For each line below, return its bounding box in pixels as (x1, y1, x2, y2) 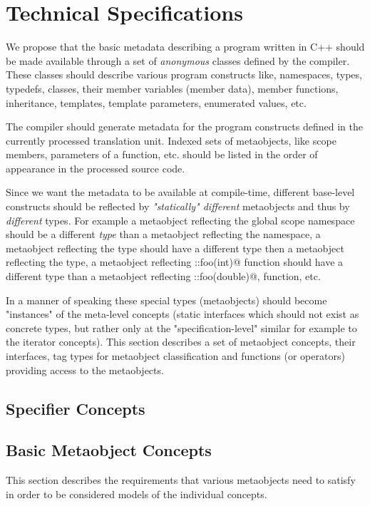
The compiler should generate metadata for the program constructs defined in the (6, 119, 363, 134)
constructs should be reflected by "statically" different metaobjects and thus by (6, 199, 350, 214)
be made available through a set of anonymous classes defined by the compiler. (6, 53, 350, 68)
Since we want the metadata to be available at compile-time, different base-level (6, 185, 355, 200)
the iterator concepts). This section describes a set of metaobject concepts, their (6, 334, 356, 349)
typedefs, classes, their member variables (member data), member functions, (6, 81, 339, 95)
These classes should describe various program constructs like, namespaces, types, (6, 67, 362, 82)
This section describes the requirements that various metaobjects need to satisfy (6, 473, 356, 487)
